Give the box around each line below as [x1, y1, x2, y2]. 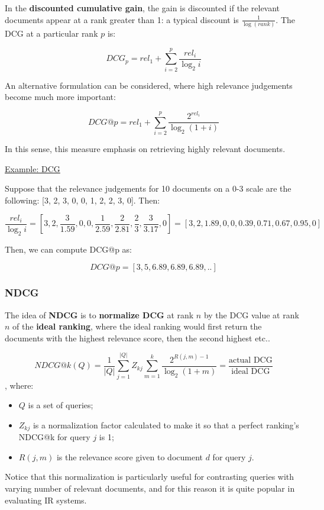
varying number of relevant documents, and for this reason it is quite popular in [5, 482, 295, 495]
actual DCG [228, 356, 273, 364]
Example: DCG [5, 162, 60, 175]
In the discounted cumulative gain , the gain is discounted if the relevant [5, 2, 280, 14]
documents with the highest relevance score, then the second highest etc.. [5, 331, 270, 344]
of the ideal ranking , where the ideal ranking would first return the [12, 320, 262, 333]
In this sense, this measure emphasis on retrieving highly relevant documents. [5, 143, 286, 155]
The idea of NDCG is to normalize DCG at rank [5, 308, 194, 321]
